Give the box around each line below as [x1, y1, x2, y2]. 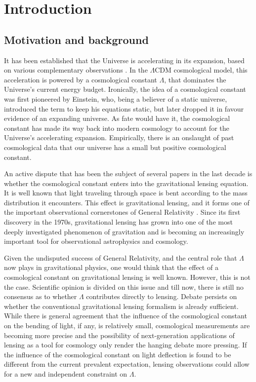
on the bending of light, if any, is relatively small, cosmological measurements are [4, 320, 250, 331]
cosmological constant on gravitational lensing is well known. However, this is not [4, 272, 251, 282]
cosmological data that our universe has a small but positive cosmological [4, 142, 226, 152]
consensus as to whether [4, 291, 77, 302]
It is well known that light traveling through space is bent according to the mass [4, 188, 248, 198]
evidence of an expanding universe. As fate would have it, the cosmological [4, 113, 230, 123]
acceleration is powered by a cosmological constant [4, 74, 157, 84]
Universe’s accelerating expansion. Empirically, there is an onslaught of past [4, 132, 234, 143]
